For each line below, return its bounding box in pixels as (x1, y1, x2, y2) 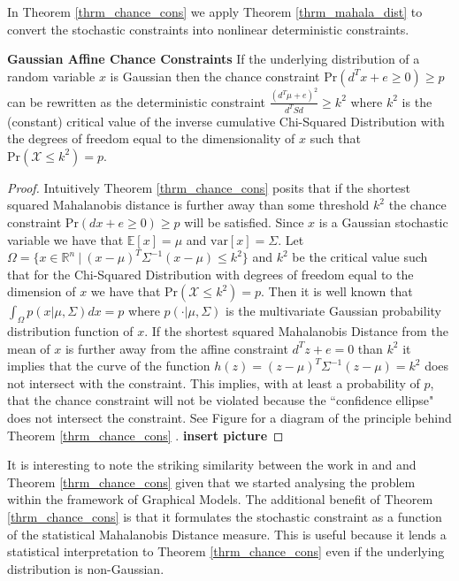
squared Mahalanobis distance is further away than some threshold (7, 195, 370, 214)
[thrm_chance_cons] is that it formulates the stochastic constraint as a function (7, 508, 442, 526)
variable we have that (7, 230, 124, 248)
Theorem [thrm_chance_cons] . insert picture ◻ (7, 425, 284, 444)
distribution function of (7, 322, 134, 340)
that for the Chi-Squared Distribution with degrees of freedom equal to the (7, 264, 414, 283)
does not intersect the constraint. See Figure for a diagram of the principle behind (7, 409, 452, 427)
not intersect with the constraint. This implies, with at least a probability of (7, 373, 420, 392)
